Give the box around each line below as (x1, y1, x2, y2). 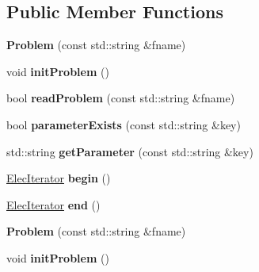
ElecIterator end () (6, 196, 101, 213)
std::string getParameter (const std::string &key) (6, 143, 253, 159)
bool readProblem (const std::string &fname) (6, 90, 235, 106)
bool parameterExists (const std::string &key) (6, 116, 241, 132)
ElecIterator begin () (6, 170, 111, 186)
